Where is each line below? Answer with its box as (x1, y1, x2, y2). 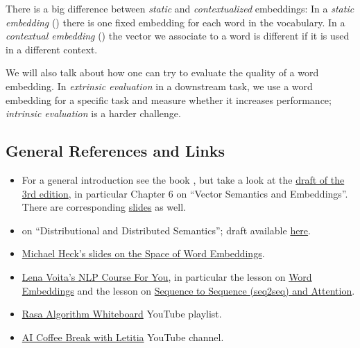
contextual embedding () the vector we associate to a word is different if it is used (6, 28, 350, 43)
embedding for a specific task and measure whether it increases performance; (6, 92, 332, 107)
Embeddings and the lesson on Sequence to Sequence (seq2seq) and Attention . (22, 283, 355, 297)
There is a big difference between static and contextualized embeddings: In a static (6, 1, 354, 15)
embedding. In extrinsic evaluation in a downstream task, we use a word (6, 78, 313, 93)
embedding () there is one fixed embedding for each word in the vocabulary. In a (6, 15, 345, 29)
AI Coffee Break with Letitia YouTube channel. (22, 329, 224, 344)
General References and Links (6, 140, 225, 162)
